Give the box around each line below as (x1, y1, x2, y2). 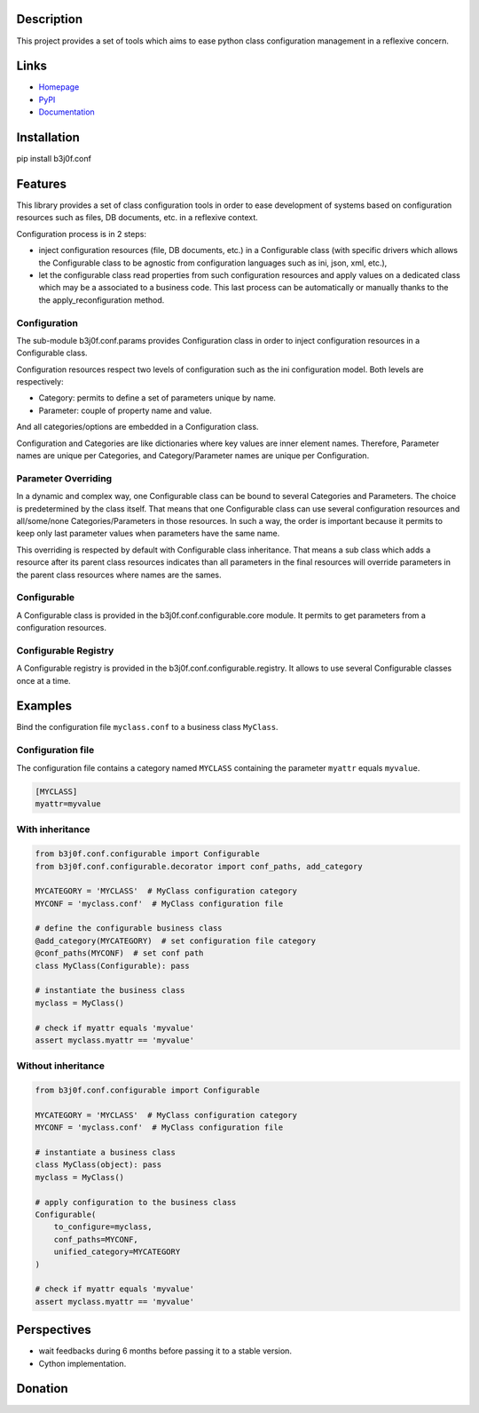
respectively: (16, 377, 64, 387)
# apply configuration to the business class (35, 1197, 237, 1207)
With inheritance (16, 823, 90, 836)
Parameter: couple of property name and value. (38, 405, 213, 416)
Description (16, 12, 83, 27)
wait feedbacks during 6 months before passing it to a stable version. (38, 1346, 293, 1356)
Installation (16, 130, 80, 146)
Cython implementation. (38, 1358, 127, 1369)
